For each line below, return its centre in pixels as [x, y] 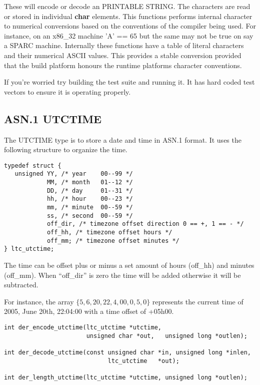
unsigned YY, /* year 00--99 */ [74, 174]
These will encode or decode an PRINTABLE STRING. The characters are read [127, 6]
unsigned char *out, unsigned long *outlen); [167, 336]
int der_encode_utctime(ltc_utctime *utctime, [83, 327]
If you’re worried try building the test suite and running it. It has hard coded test [129, 82]
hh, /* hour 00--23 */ [90, 199]
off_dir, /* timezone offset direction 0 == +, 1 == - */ [145, 224]
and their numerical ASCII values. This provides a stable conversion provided [123, 55]
